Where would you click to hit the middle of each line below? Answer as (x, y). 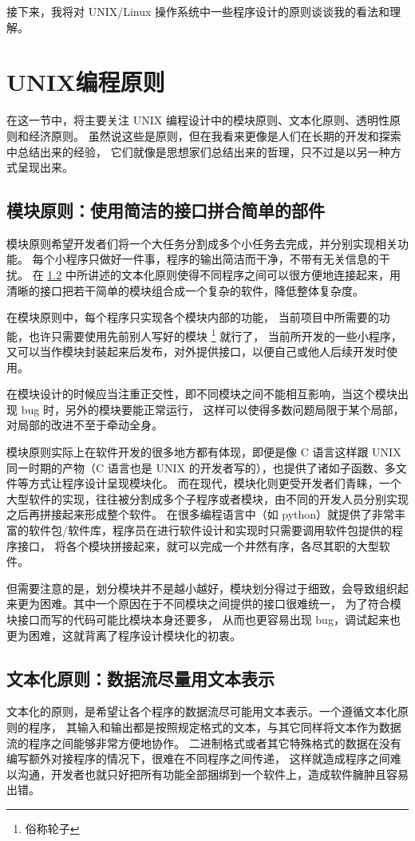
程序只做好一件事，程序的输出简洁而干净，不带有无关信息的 (222, 259)
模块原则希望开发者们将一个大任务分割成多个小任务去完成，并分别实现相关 (202, 243)
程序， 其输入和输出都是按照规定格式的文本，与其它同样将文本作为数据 (215, 727)
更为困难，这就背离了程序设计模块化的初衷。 (124, 635)
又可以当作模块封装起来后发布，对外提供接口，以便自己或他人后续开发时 (196, 351)
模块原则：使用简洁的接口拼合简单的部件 (166, 210)
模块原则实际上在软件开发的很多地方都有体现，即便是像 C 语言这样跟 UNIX (204, 452)
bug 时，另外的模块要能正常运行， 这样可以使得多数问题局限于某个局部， (213, 409)
